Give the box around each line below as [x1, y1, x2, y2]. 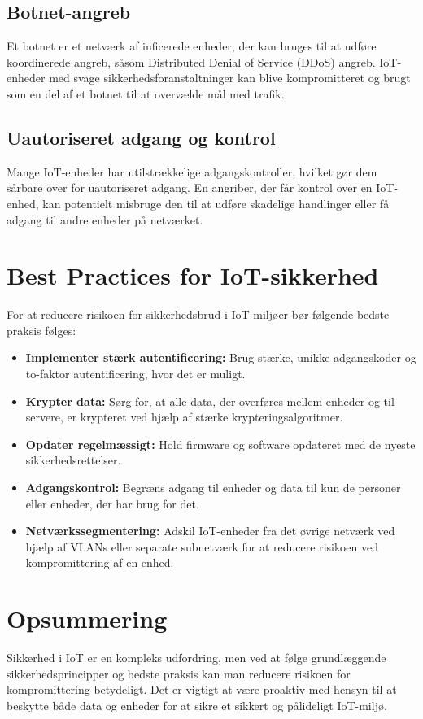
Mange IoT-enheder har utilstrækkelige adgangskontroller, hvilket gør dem [7, 163, 377, 180]
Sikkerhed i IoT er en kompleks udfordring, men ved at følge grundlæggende [7, 649, 386, 666]
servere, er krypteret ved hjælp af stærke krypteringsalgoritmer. [25, 408, 343, 425]
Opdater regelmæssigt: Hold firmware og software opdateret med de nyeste [25, 435, 416, 452]
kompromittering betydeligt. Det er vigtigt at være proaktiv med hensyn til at [7, 681, 397, 698]
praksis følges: [7, 321, 76, 338]
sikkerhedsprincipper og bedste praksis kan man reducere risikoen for [7, 665, 351, 682]
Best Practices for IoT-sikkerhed [7, 259, 379, 292]
